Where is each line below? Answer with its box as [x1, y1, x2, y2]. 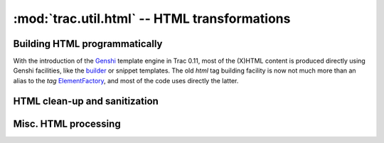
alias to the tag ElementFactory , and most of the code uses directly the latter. [13, 76, 239, 85]
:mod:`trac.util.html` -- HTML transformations [13, 11, 291, 26]
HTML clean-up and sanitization [13, 95, 159, 107]
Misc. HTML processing [13, 117, 121, 129]
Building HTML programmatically [13, 38, 163, 50]
